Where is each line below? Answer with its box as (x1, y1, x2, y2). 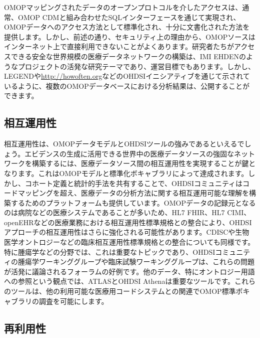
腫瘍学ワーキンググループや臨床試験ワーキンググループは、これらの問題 (17, 256, 254, 267)
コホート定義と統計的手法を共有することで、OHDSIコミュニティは (24, 178, 243, 188)
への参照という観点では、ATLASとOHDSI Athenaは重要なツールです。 (4, 276, 235, 286)
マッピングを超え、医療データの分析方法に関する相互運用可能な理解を (17, 188, 249, 198)
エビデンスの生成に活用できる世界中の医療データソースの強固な (24, 148, 234, 158)
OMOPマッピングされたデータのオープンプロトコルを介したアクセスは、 (4, 2, 242, 12)
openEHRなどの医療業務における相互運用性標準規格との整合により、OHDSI (4, 217, 252, 227)
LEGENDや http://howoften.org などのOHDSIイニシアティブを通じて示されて (4, 71, 250, 81)
